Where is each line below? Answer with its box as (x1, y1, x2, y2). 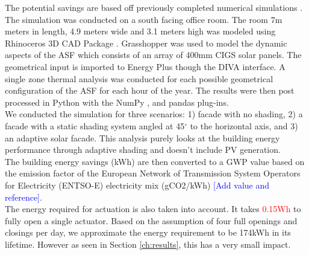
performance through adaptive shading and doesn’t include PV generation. (5, 143, 281, 156)
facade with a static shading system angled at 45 (5, 119, 185, 132)
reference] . (5, 190, 42, 203)
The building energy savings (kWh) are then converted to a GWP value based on (5, 155, 305, 167)
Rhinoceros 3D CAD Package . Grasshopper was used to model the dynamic (5, 36, 287, 49)
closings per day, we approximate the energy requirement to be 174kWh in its (5, 226, 291, 239)
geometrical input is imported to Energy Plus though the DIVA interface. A (5, 60, 286, 73)
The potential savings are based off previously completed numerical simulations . (5, 1, 303, 13)
